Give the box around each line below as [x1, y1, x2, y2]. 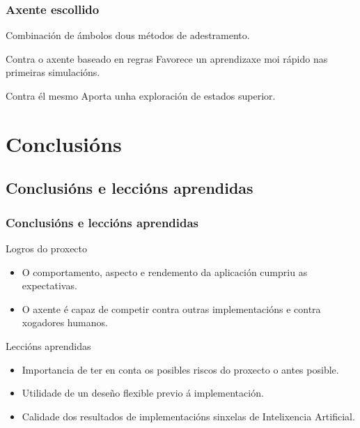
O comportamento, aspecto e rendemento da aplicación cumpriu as [22, 264, 308, 279]
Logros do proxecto [6, 240, 88, 255]
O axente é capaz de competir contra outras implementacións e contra [22, 301, 321, 316]
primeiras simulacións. [6, 65, 100, 79]
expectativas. [22, 278, 77, 293]
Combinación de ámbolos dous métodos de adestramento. [6, 28, 250, 43]
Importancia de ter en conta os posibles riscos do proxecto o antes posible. [22, 362, 339, 376]
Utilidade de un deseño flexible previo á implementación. [22, 385, 264, 400]
